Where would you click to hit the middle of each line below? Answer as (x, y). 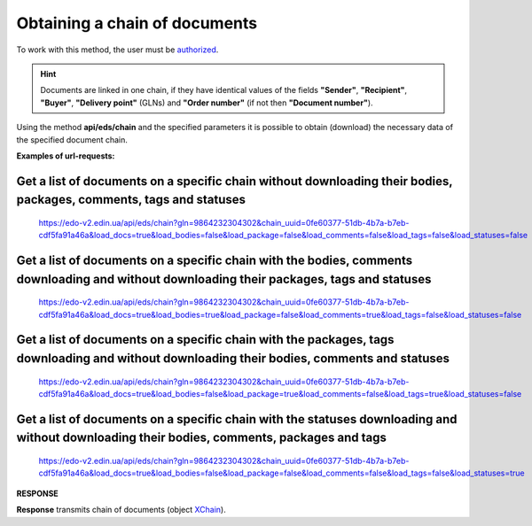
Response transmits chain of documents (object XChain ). (121, 510)
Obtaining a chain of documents (137, 23)
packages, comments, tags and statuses (131, 200)
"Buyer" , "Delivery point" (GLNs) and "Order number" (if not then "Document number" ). (207, 103)
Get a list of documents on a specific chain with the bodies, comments (214, 261)
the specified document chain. (72, 139)
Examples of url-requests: (66, 156)
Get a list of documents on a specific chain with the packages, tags (205, 340)
